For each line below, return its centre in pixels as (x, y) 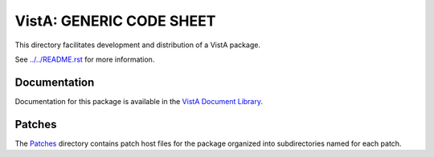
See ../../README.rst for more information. (85, 59)
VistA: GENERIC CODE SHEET (115, 21)
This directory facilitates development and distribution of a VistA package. (138, 45)
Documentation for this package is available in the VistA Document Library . (139, 101)
